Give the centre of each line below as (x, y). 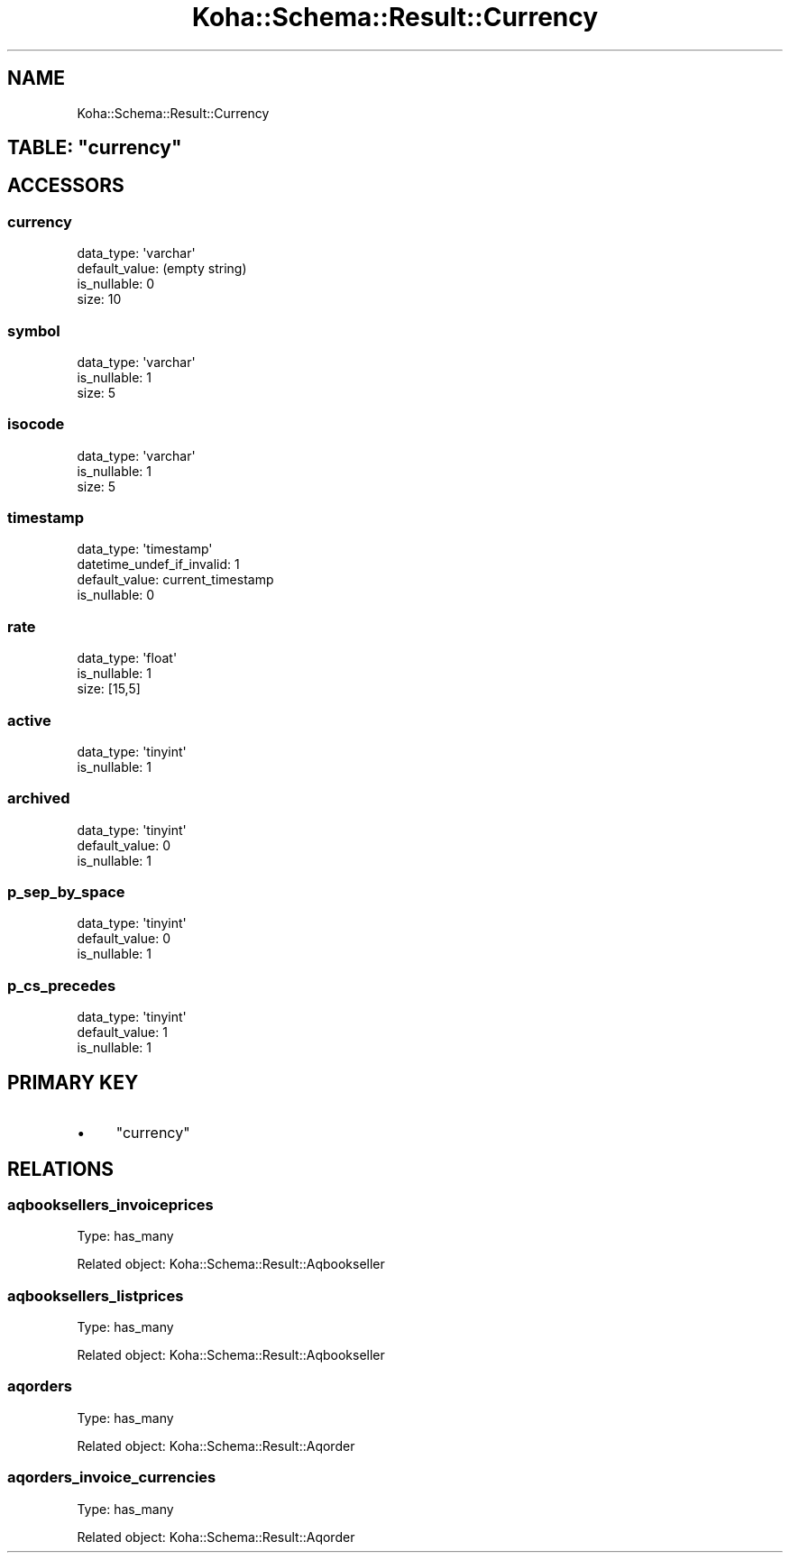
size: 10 (99, 299)
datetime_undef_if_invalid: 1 (158, 564)
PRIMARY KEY (73, 1082)
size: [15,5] (109, 689)
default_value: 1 (122, 1032)
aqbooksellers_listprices (96, 1295)
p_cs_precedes (62, 985)
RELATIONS (61, 1169)
